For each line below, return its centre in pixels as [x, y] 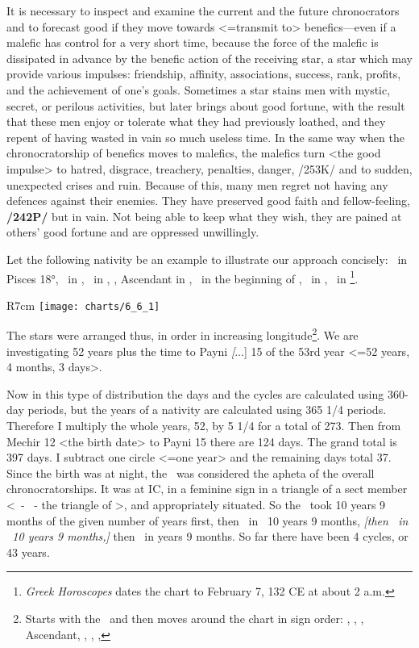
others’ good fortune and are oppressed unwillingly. [133, 232]
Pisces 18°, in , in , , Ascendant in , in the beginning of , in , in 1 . [183, 277]
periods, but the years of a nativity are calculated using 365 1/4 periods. [207, 410]
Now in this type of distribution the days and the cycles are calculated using [195, 393]
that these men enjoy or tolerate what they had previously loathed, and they [196, 121]
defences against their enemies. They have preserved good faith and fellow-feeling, [208, 201]
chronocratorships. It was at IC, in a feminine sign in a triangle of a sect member [207, 489]
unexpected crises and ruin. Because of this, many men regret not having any [197, 184]
